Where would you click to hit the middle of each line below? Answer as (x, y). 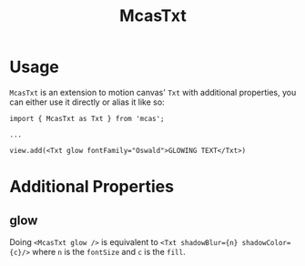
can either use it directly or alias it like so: (87, 102)
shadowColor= (266, 242)
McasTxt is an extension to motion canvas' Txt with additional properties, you (153, 92)
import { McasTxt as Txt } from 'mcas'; (87, 118)
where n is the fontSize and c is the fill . (108, 251)
